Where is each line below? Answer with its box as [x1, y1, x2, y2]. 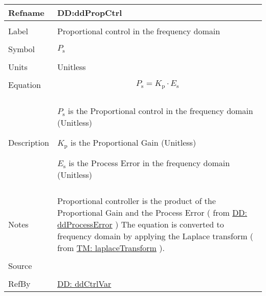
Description [8, 136, 49, 149]
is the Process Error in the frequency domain [69, 156, 230, 169]
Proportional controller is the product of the [57, 194, 216, 207]
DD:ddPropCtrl [57, 7, 122, 18]
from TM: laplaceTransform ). [57, 241, 165, 254]
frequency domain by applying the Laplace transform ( [57, 230, 254, 242]
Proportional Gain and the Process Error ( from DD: [57, 206, 248, 218]
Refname [8, 7, 45, 18]
